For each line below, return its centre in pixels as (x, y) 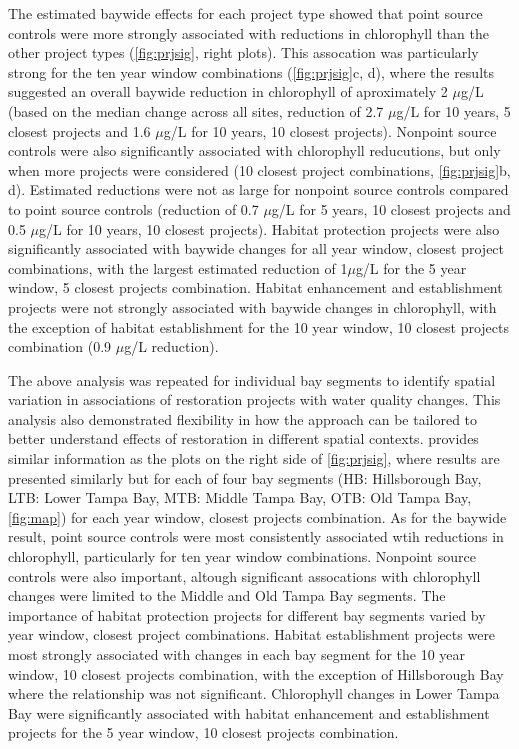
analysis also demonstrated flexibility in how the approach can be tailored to (243, 418)
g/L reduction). (171, 346)
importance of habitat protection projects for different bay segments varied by (247, 614)
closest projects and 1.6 (79, 130)
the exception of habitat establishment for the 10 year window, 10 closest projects (258, 326)
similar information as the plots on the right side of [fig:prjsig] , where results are (254, 458)
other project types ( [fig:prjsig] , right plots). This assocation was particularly (243, 52)
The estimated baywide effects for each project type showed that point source (245, 13)
